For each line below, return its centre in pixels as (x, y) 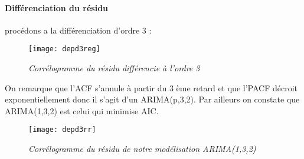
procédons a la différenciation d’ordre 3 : (78, 30)
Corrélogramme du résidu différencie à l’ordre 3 (114, 68)
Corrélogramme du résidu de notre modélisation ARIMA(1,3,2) (142, 149)
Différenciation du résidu (57, 7)
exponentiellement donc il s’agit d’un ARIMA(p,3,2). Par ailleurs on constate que (152, 99)
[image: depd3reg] (64, 49)
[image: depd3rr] (62, 130)
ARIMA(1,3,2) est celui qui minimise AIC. (82, 110)
